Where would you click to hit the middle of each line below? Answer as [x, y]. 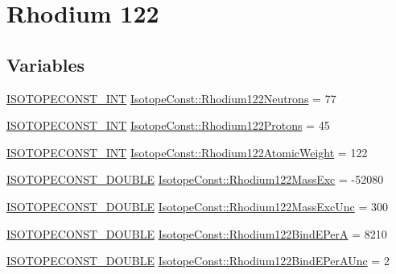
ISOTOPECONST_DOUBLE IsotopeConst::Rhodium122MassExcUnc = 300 [198, 206]
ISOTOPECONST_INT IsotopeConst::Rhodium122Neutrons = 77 [171, 98]
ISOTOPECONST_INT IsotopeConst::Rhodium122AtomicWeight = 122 [187, 152]
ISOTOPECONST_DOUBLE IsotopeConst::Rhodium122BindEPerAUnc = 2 [198, 261]
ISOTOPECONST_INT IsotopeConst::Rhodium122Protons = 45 [168, 125]
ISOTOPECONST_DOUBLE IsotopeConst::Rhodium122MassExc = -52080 [195, 179]
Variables [46, 64]
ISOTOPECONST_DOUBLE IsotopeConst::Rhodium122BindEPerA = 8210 [197, 233]
